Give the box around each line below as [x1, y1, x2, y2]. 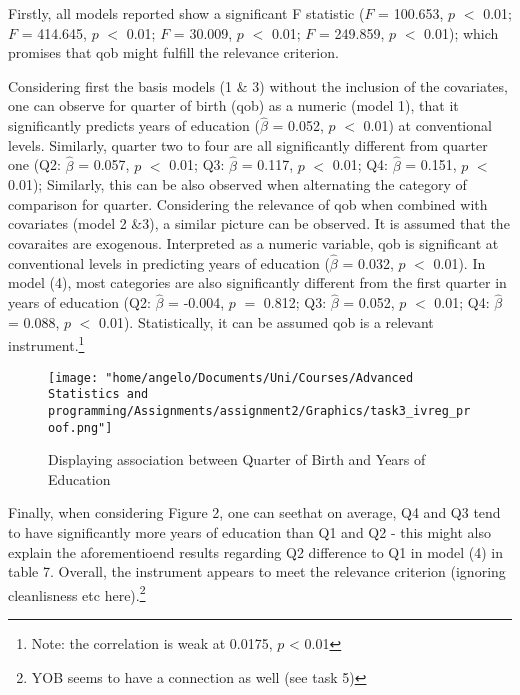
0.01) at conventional [363, 115, 492, 136]
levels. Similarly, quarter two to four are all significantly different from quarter [8, 134, 488, 155]
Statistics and [48, 387, 149, 402]
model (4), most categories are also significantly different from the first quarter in [8, 272, 507, 293]
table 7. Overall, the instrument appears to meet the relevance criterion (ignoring [8, 561, 506, 582]
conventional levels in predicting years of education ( [8, 252, 330, 273]
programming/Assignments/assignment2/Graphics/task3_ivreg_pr [48, 403, 471, 418]
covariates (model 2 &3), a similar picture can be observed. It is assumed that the [8, 213, 510, 234]
